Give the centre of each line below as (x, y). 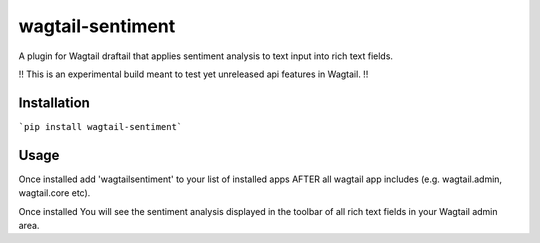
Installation (54, 102)
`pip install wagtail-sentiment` (100, 126)
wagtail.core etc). (54, 193)
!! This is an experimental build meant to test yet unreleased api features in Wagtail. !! (193, 74)
